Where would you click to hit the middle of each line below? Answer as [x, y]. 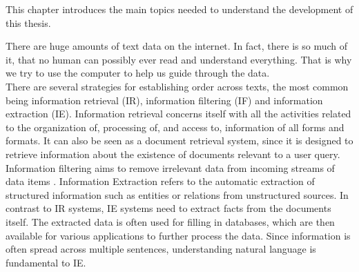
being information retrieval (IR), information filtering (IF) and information [164, 100]
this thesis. [28, 22]
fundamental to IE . [46, 262]
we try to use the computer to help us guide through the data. [138, 73]
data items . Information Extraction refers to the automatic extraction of [160, 181]
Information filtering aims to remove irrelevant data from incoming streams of [170, 167]
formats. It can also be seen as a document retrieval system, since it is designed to [179, 140]
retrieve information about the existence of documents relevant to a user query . [173, 154]
